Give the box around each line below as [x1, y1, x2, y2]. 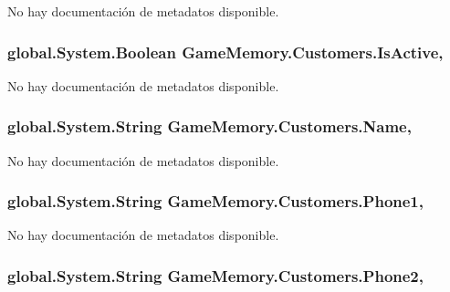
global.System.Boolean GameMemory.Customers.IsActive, [7, 40, 444, 63]
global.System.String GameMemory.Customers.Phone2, [7, 264, 424, 287]
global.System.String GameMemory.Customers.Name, [7, 115, 412, 138]
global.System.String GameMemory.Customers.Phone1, [7, 190, 424, 213]
